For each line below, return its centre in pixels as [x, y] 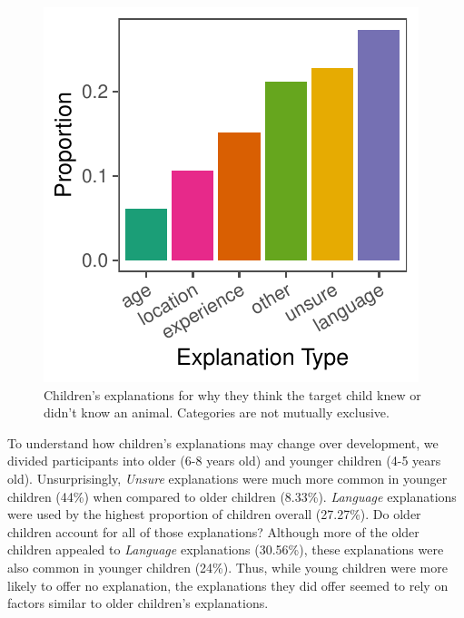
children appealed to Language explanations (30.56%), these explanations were [226, 549]
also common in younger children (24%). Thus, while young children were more [227, 567]
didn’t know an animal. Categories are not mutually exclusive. [217, 412]
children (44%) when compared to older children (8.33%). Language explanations [232, 496]
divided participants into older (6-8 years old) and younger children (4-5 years [224, 461]
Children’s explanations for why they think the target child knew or [232, 394]
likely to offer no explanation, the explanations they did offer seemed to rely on [228, 585]
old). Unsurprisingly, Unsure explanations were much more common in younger [227, 478]
